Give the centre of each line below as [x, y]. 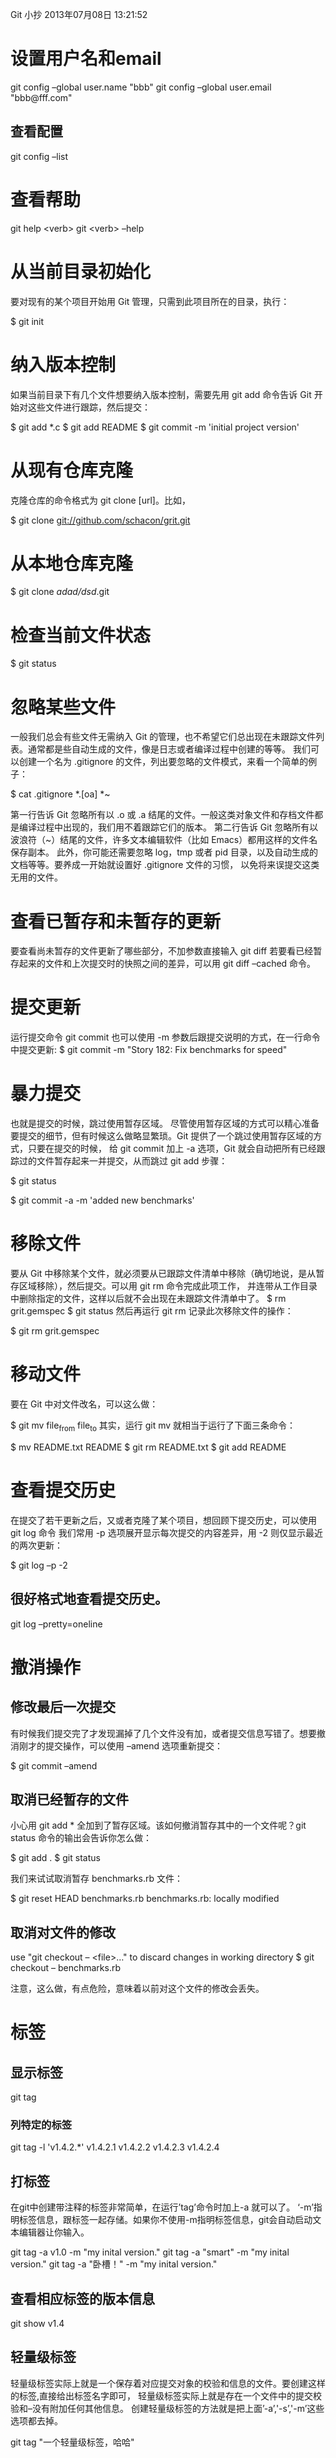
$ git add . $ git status [55, 1858]
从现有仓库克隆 [72, 470]
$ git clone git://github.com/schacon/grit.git [100, 520]
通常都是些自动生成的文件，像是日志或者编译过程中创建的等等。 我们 [169, 749]
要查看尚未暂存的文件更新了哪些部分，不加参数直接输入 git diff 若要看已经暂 [166, 951]
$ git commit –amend [54, 1765]
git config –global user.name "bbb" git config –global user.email [141, 87]
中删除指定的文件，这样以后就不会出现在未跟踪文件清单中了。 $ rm [148, 1299]
